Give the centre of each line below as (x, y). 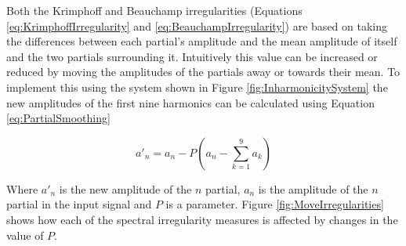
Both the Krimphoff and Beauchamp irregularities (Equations (154, 10)
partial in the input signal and (79, 204)
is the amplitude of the (313, 188)
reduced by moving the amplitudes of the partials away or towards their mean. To (203, 72)
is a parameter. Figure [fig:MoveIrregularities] (275, 204)
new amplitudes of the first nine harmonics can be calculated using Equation (190, 102)
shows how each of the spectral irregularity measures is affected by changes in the (202, 219)
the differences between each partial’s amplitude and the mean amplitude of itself (202, 41)
